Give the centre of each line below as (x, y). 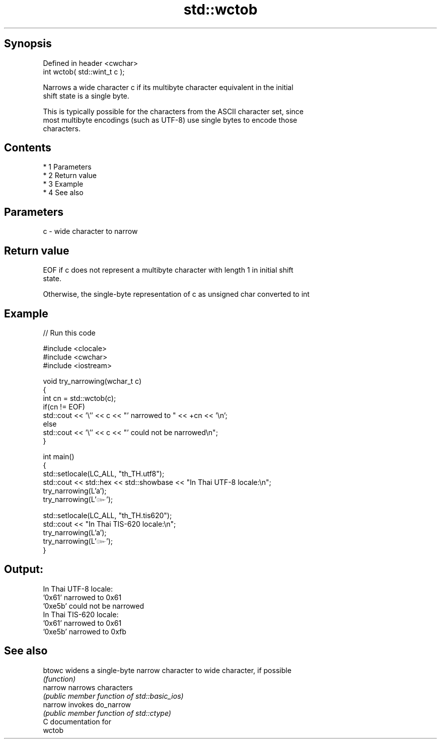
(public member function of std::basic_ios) (113, 696)
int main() (59, 456)
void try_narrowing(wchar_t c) (92, 381)
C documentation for (77, 721)
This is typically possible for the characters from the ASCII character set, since (173, 111)
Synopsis (28, 44)
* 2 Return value (70, 176)
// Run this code (69, 333)
